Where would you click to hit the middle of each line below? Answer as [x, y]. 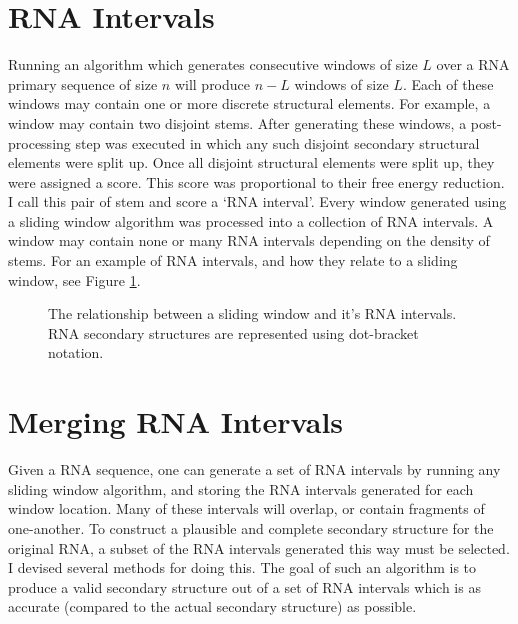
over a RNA [473, 64]
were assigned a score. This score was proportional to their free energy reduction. [256, 181]
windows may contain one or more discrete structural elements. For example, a [249, 103]
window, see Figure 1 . [74, 279]
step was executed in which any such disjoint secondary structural [277, 142]
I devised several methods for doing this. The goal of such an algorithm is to [242, 567]
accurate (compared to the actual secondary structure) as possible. [212, 606]
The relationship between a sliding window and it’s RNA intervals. [252, 313]
